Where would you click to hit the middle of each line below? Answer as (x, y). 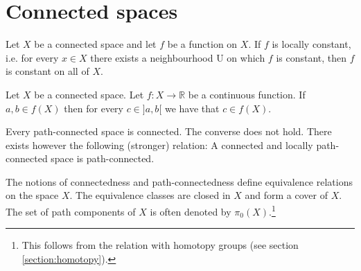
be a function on (202, 44)
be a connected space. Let (89, 94)
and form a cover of (286, 195)
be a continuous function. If (247, 94)
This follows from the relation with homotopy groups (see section (160, 245)
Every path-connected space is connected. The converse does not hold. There (169, 131)
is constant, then (311, 57)
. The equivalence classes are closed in (150, 195)
